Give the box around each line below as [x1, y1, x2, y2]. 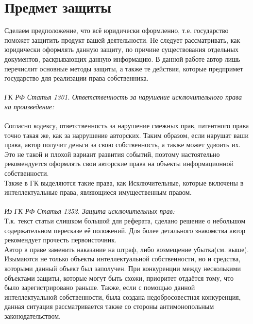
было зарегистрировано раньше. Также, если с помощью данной [4, 282, 195, 292]
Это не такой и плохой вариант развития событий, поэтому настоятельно [4, 149, 220, 159]
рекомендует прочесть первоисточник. [4, 235, 117, 245]
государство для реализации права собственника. [4, 73, 149, 83]
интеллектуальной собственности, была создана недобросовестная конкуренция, [4, 291, 241, 302]
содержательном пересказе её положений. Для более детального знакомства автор [4, 225, 246, 235]
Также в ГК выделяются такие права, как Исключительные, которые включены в [4, 177, 244, 188]
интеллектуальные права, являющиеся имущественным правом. [4, 187, 192, 197]
